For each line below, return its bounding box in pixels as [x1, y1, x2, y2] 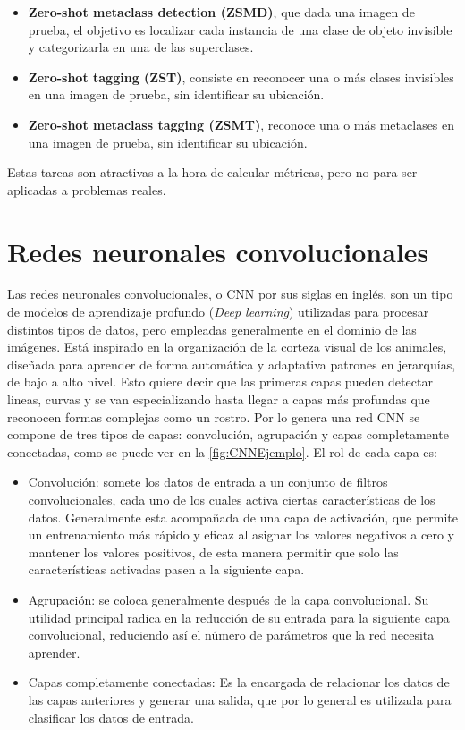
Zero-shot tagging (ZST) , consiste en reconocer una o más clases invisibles [28, 67, 454, 86]
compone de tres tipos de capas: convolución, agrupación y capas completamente [7, 425, 449, 444]
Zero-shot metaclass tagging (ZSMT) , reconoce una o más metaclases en [28, 115, 455, 133]
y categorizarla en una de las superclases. [28, 38, 254, 56]
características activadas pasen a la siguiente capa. [28, 560, 305, 579]
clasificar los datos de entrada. [28, 708, 194, 726]
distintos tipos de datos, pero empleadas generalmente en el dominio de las [7, 319, 417, 338]
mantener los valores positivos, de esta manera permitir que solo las [28, 542, 399, 561]
